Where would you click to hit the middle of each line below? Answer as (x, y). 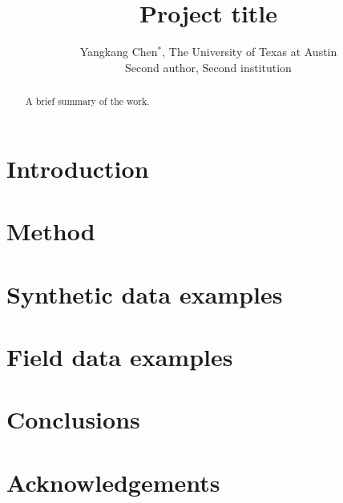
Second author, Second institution (208, 67)
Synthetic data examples (145, 294)
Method (51, 231)
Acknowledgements (113, 482)
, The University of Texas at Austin (250, 52)
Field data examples (120, 356)
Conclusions (73, 419)
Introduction (78, 168)
